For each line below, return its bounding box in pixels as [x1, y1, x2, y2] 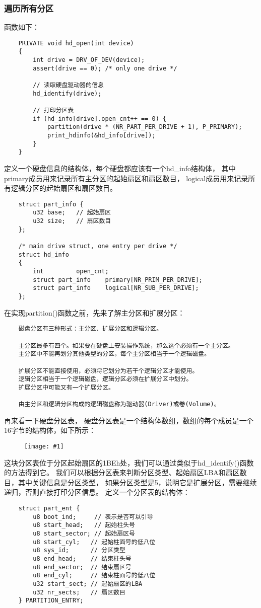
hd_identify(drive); [33, 90, 102, 97]
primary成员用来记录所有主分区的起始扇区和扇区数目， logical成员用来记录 [4, 173, 248, 183]
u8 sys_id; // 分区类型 [33, 547, 125, 554]
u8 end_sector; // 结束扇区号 [33, 563, 132, 571]
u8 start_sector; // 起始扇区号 [33, 530, 135, 537]
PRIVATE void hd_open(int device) [18, 39, 134, 47]
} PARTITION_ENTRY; [18, 597, 84, 604]
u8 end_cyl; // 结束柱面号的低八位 [33, 572, 156, 579]
